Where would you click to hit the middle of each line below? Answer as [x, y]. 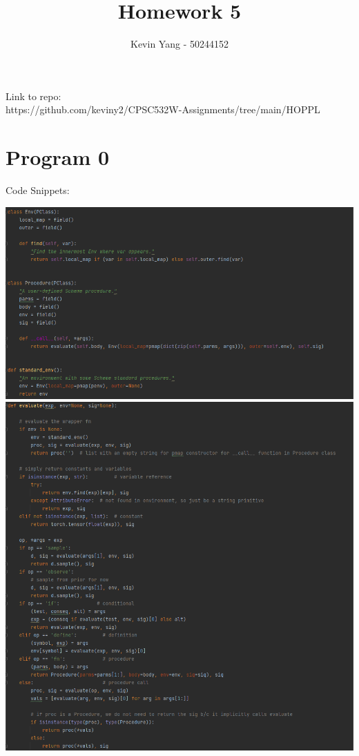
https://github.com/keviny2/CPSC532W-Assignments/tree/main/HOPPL [163, 109]
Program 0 [58, 157]
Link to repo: [33, 96]
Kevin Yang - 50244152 [179, 44]
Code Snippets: [38, 190]
